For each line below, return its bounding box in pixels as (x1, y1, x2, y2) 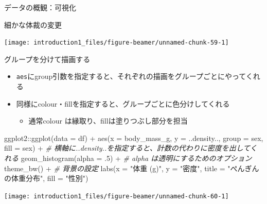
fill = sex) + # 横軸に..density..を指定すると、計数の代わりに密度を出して (4, 142, 250, 153)
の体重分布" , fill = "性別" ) (4, 173, 88, 183)
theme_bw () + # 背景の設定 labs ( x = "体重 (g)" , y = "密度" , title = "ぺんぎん (4, 162, 259, 173)
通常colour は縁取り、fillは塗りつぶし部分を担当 (28, 115, 188, 126)
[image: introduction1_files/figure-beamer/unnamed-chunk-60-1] (4, 192, 229, 200)
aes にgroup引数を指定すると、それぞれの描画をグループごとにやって (16, 71, 246, 81)
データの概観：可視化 (4, 2, 76, 12)
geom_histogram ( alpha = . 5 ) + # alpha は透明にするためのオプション (21, 153, 252, 164)
